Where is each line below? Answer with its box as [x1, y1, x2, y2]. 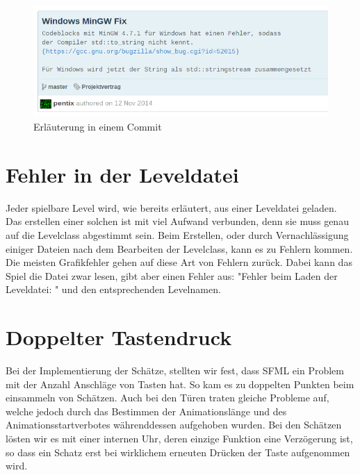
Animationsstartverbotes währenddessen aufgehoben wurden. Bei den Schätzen [6, 417, 342, 432]
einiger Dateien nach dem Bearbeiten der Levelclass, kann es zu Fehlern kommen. [6, 241, 353, 256]
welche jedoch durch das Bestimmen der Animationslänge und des [6, 403, 287, 418]
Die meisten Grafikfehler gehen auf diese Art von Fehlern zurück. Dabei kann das [6, 255, 352, 269]
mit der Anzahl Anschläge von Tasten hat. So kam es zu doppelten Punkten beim [6, 376, 354, 391]
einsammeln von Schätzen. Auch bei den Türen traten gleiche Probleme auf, [6, 390, 329, 405]
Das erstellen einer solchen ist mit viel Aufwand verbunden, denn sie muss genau [6, 214, 349, 228]
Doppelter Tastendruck [6, 323, 232, 351]
